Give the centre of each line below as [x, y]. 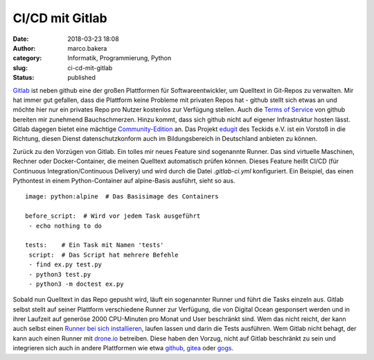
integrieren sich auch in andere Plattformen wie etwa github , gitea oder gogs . [123, 348]
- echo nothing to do [65, 226]
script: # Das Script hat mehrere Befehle [104, 255]
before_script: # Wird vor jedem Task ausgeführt [113, 216]
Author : [24, 48]
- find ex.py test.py [65, 265]
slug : [20, 68]
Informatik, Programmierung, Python [119, 58]
